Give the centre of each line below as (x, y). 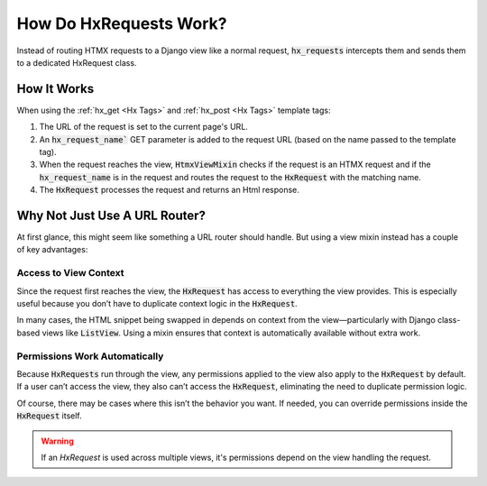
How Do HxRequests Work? (122, 23)
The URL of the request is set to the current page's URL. (143, 127)
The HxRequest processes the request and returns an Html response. (169, 190)
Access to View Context (71, 273)
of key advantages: (52, 250)
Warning (57, 441)
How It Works (55, 89)
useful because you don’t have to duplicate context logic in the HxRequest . (157, 304)
